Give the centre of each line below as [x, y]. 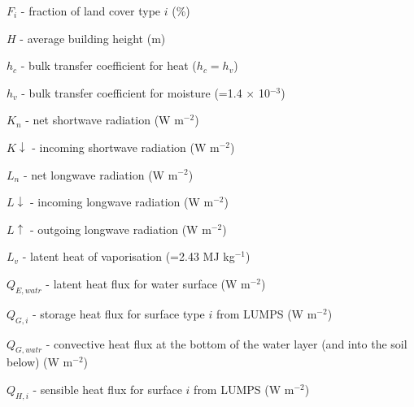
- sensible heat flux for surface [107, 389]
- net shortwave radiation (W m [105, 120]
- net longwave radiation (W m [100, 174]
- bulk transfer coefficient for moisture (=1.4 [132, 92]
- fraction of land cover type [91, 11]
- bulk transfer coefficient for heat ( [109, 65]
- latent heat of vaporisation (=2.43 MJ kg [129, 256]
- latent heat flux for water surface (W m [148, 283]
